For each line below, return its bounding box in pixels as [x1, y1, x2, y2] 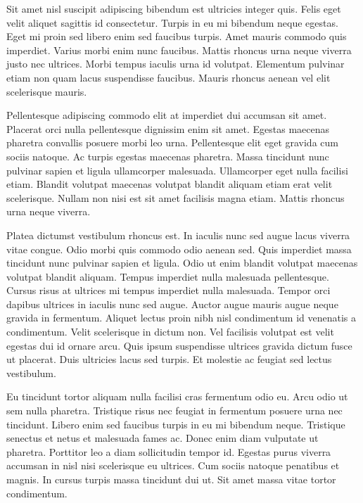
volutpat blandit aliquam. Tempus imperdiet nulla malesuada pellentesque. [6, 269, 329, 284]
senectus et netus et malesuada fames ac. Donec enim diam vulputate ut [6, 431, 319, 445]
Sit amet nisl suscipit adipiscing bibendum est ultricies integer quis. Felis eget [6, 1, 341, 15]
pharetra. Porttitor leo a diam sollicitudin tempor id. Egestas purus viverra [6, 444, 331, 459]
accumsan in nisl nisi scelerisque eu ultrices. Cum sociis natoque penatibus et [6, 458, 340, 473]
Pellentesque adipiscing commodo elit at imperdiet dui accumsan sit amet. [6, 108, 327, 122]
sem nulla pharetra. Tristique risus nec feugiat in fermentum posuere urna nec [6, 403, 343, 418]
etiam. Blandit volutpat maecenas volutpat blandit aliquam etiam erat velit [6, 177, 333, 191]
